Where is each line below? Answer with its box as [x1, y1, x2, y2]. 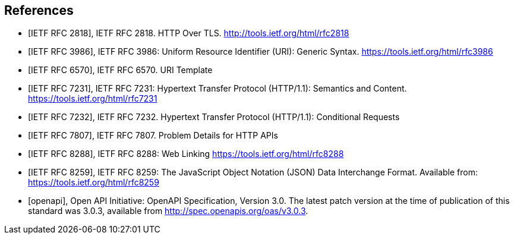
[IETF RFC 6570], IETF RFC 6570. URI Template [28, 65, 213, 76]
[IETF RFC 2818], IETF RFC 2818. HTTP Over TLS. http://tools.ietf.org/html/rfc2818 [28, 28, 349, 39]
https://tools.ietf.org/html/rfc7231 [28, 93, 157, 104]
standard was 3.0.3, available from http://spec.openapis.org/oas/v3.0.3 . [28, 206, 308, 216]
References [4, 3, 74, 18]
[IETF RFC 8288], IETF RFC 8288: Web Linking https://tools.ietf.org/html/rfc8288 [28, 149, 344, 159]
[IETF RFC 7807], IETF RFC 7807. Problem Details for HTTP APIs [28, 130, 278, 141]
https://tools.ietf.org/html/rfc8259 [28, 177, 159, 188]
